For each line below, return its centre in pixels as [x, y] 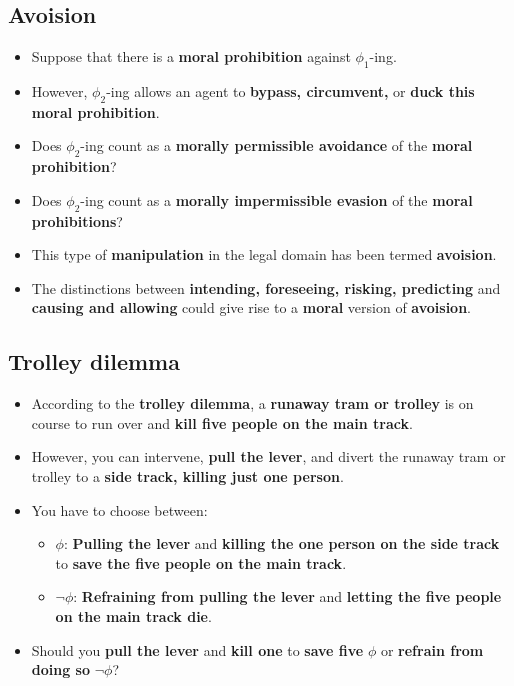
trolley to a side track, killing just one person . [187, 475]
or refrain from [432, 649]
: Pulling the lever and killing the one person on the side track [281, 543]
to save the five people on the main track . [201, 562]
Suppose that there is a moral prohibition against [191, 56]
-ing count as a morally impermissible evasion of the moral [276, 199]
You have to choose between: [119, 509]
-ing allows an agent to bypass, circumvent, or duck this [290, 91]
